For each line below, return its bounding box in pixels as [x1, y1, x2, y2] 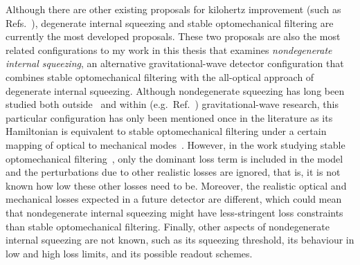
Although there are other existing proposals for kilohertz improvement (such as [6, 2, 341, 16]
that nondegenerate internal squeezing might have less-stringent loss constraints [6, 205, 343, 219]
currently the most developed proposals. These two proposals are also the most [6, 29, 341, 44]
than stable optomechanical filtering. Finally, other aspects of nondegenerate [6, 219, 330, 233]
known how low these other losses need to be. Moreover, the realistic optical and [6, 178, 347, 192]
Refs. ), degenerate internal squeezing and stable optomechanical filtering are [6, 15, 334, 30]
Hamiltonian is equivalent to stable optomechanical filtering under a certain [6, 124, 327, 138]
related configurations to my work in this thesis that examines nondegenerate [6, 42, 332, 57]
